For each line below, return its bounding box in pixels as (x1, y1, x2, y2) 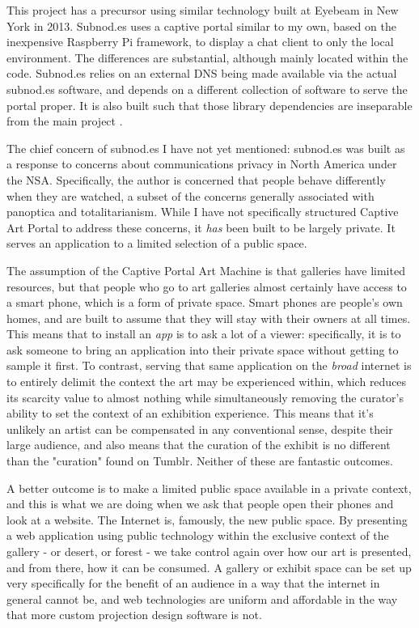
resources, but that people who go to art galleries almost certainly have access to (6, 278, 407, 295)
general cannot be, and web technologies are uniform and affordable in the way (6, 590, 398, 607)
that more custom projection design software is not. (6, 606, 262, 623)
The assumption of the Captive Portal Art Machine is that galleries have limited (6, 261, 405, 278)
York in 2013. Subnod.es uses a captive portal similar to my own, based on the (6, 17, 396, 34)
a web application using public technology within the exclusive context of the (6, 527, 389, 544)
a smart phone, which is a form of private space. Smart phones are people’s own (6, 294, 403, 311)
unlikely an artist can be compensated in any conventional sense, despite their (6, 420, 393, 437)
